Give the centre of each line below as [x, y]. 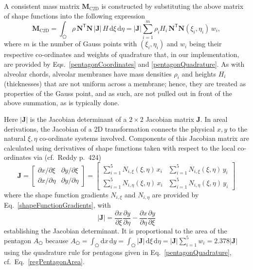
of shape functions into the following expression [75, 15]
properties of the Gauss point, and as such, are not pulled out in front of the [118, 93]
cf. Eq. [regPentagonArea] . [44, 261]
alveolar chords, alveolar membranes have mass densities [88, 73]
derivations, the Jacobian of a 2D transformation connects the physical [109, 128]
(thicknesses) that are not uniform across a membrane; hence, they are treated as [125, 84]
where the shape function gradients [56, 194]
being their [205, 44]
